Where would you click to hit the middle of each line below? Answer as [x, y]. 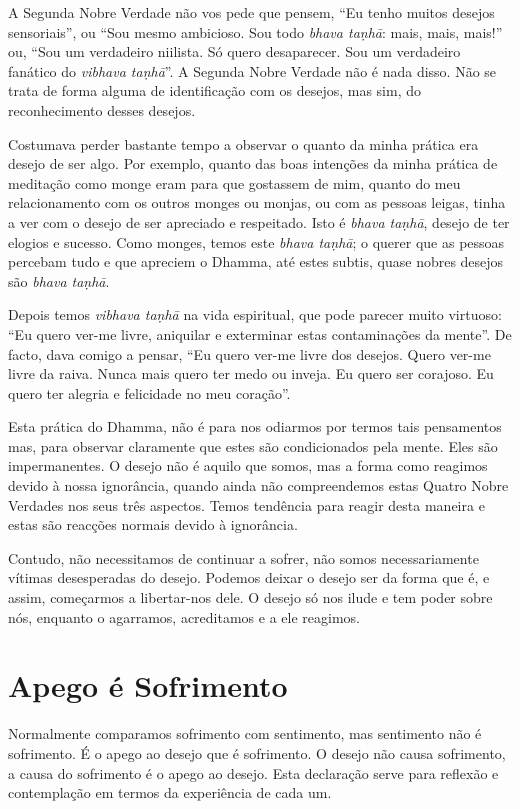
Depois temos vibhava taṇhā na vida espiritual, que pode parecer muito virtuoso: [255, 314]
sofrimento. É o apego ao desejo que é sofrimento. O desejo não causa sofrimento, [257, 752]
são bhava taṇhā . [59, 280]
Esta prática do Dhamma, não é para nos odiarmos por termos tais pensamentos [255, 426]
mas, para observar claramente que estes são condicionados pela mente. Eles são [253, 445]
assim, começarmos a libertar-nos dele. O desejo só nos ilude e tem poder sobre [250, 597]
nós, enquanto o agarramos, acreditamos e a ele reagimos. [184, 616]
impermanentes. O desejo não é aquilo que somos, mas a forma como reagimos [248, 465]
